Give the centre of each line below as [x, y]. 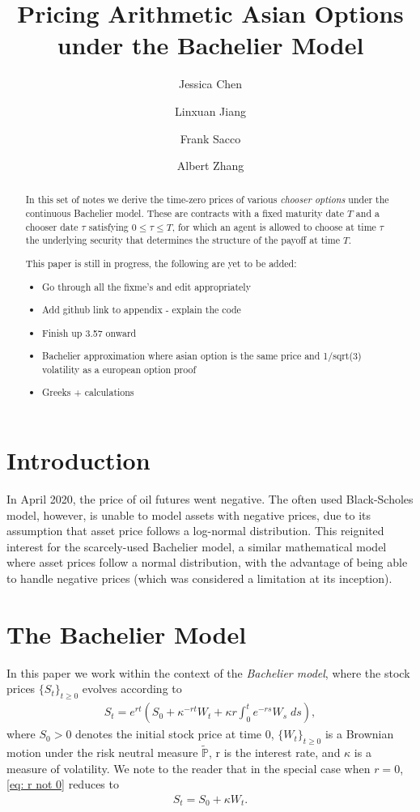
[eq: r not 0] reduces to [63, 784]
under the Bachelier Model [210, 45]
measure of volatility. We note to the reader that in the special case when [189, 768]
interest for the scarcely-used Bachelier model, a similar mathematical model [197, 546]
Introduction [78, 460]
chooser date [52, 226]
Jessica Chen [210, 84]
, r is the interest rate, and [275, 752]
